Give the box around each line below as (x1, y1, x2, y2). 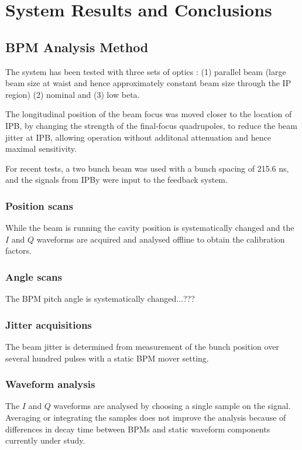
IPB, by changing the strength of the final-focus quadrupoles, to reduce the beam (5, 119, 297, 131)
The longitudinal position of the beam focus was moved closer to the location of (5, 108, 292, 120)
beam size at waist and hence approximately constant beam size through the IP (5, 77, 291, 89)
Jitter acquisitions (5, 317, 92, 332)
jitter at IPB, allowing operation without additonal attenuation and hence (5, 131, 271, 143)
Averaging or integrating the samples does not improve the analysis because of (5, 411, 286, 423)
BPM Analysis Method (5, 37, 149, 56)
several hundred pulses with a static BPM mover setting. (5, 352, 209, 364)
